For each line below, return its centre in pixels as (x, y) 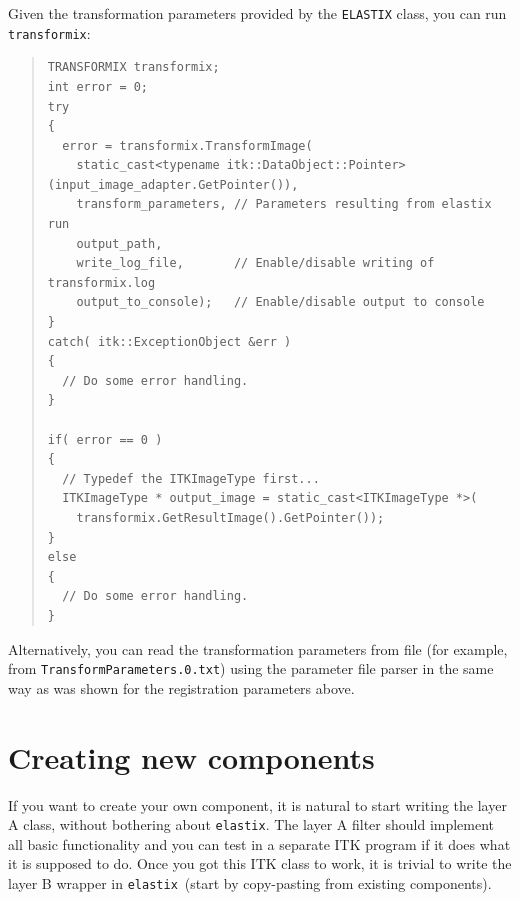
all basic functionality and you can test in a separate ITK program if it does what (259, 843)
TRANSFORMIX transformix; (133, 67)
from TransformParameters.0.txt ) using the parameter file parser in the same (251, 668)
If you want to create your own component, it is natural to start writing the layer (257, 804)
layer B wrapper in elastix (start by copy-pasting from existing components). (250, 882)
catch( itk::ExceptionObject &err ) (169, 341)
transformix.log (101, 282)
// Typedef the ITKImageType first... (191, 478)
